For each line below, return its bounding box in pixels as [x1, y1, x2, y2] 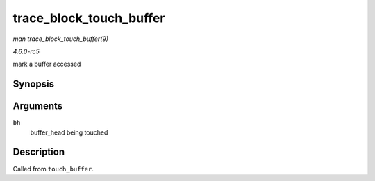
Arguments [12, 101, 63, 112]
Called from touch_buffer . [12, 164, 94, 173]
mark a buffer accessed [12, 60, 81, 69]
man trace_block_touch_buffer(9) [12, 35, 109, 43]
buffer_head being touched [30, 128, 108, 137]
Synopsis [12, 78, 55, 90]
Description [12, 146, 65, 158]
